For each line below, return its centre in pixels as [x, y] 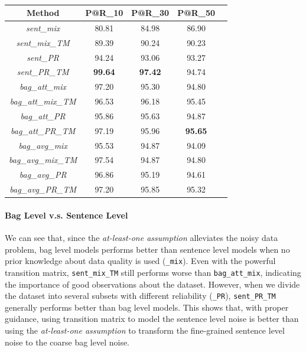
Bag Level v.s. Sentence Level [66, 215]
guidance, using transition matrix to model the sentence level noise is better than [152, 319]
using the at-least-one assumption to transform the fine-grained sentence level [145, 330]
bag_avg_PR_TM [43, 189]
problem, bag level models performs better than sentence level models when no [147, 249]
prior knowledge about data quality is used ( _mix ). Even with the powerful [140, 261]
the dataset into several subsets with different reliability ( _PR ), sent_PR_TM [140, 296]
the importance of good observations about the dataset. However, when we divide [152, 284]
